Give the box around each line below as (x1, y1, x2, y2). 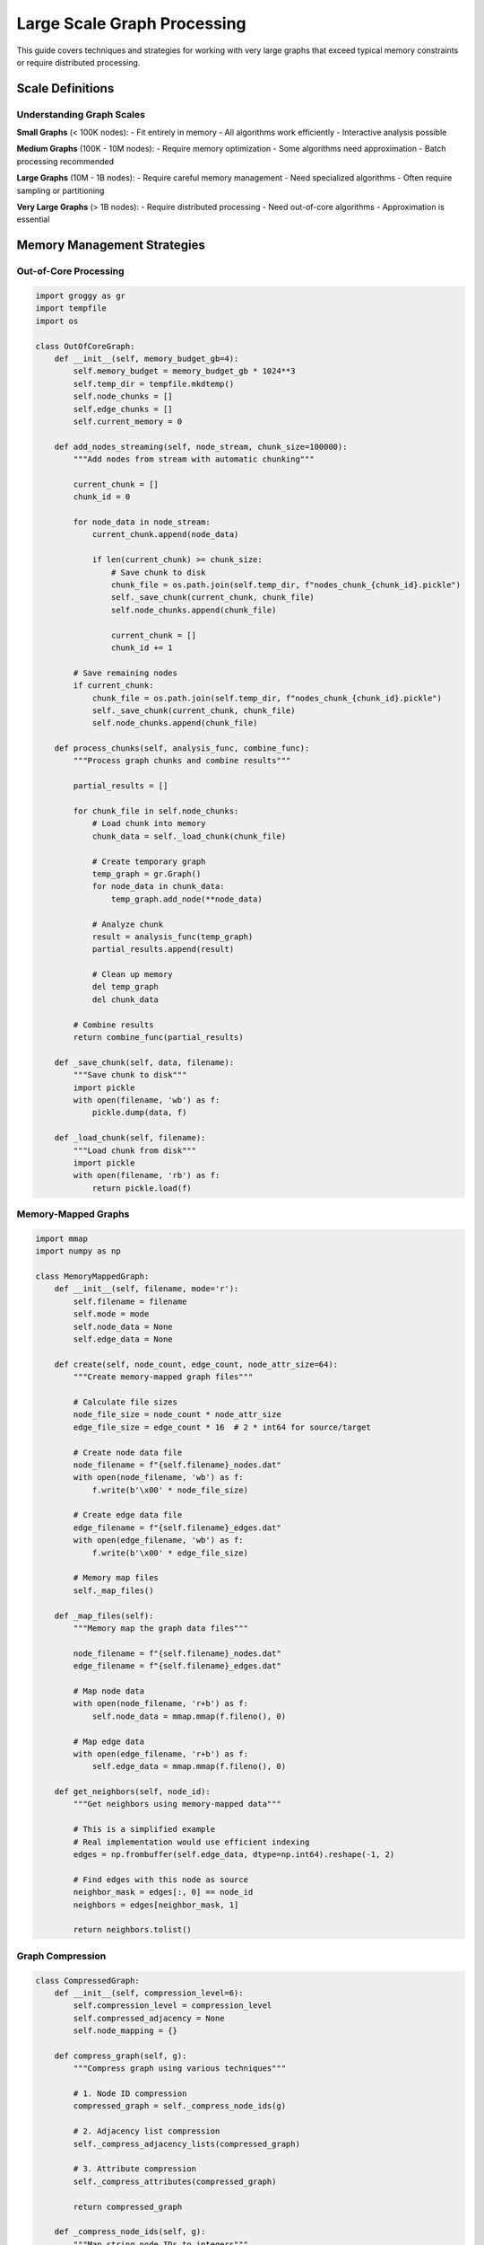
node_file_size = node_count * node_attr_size (73, 1410, 281, 1420)
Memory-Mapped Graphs (16, 1208, 130, 1220)
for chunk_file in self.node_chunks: (73, 806, 239, 816)
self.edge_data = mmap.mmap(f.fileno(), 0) (91, 1761, 287, 1772)
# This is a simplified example (73, 1824, 215, 1835)
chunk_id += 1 (110, 642, 174, 653)
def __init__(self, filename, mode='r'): (54, 1284, 239, 1294)
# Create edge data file (73, 1510, 183, 1520)
